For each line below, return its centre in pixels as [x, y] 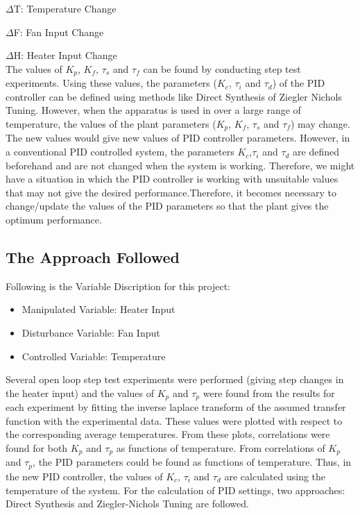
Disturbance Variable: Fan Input [91, 333]
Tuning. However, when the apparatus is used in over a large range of [153, 110]
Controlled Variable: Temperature [94, 356]
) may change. [320, 124]
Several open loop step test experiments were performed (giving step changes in [175, 379]
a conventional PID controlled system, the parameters [120, 152]
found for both [37, 448]
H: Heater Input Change [65, 55]
